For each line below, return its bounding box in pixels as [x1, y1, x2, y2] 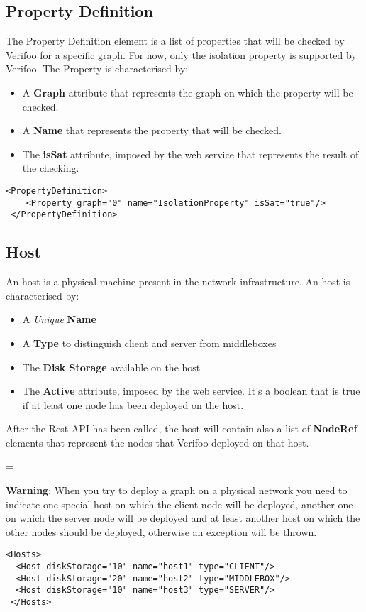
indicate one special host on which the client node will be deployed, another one [6, 496, 353, 511]
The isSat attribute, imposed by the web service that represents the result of [22, 146, 359, 161]
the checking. [22, 160, 79, 175]
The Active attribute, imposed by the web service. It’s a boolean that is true [22, 383, 360, 398]
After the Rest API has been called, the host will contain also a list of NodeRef [6, 421, 357, 436]
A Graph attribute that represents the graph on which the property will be [22, 84, 353, 99]
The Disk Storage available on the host [22, 359, 201, 374]
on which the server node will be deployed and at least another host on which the [6, 510, 360, 525]
